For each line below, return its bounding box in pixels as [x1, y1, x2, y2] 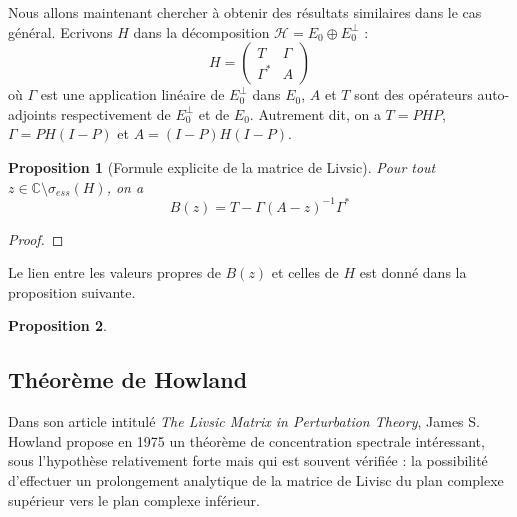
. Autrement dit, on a [249, 103, 381, 124]
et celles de [271, 262, 339, 283]
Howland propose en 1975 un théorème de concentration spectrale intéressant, [8, 430, 485, 451]
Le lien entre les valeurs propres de [8, 262, 221, 283]
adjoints [8, 103, 57, 124]
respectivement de [60, 103, 171, 124]
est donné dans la [359, 262, 467, 283]
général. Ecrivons [8, 21, 113, 42]
